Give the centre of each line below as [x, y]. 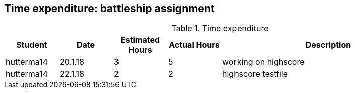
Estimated [140, 40]
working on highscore [264, 62]
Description [328, 45]
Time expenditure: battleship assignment [109, 9]
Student [32, 45]
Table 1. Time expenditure [220, 29]
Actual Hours [194, 45]
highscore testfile [255, 74]
